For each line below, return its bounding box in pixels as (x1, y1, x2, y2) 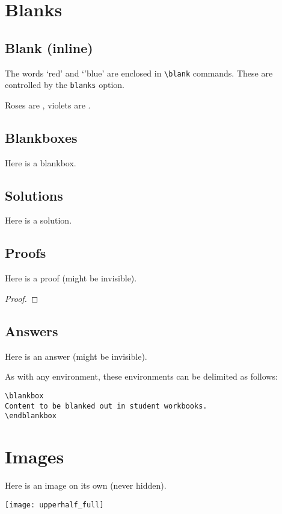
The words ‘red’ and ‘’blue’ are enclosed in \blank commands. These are (5, 66, 273, 79)
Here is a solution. (5, 214, 72, 227)
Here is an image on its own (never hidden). (5, 478, 167, 491)
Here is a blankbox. (5, 156, 76, 169)
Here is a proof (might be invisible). (5, 272, 137, 284)
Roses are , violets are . (5, 98, 91, 111)
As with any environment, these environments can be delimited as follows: (5, 370, 278, 383)
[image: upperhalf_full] (5, 500, 104, 509)
